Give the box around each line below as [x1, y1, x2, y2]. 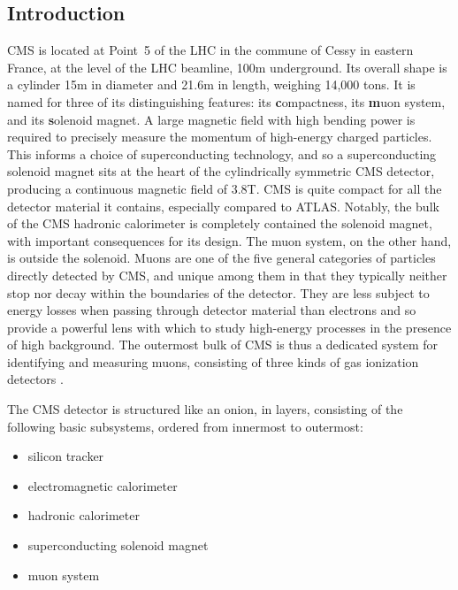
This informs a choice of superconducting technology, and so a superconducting [7, 144, 437, 163]
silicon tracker [27, 447, 104, 465]
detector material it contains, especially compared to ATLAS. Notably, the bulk [7, 196, 439, 215]
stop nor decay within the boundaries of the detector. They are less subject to [7, 283, 430, 302]
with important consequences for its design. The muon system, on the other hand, [7, 231, 452, 249]
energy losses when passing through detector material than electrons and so [7, 301, 416, 319]
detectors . [7, 370, 64, 388]
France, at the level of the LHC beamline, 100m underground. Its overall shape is [7, 57, 447, 76]
